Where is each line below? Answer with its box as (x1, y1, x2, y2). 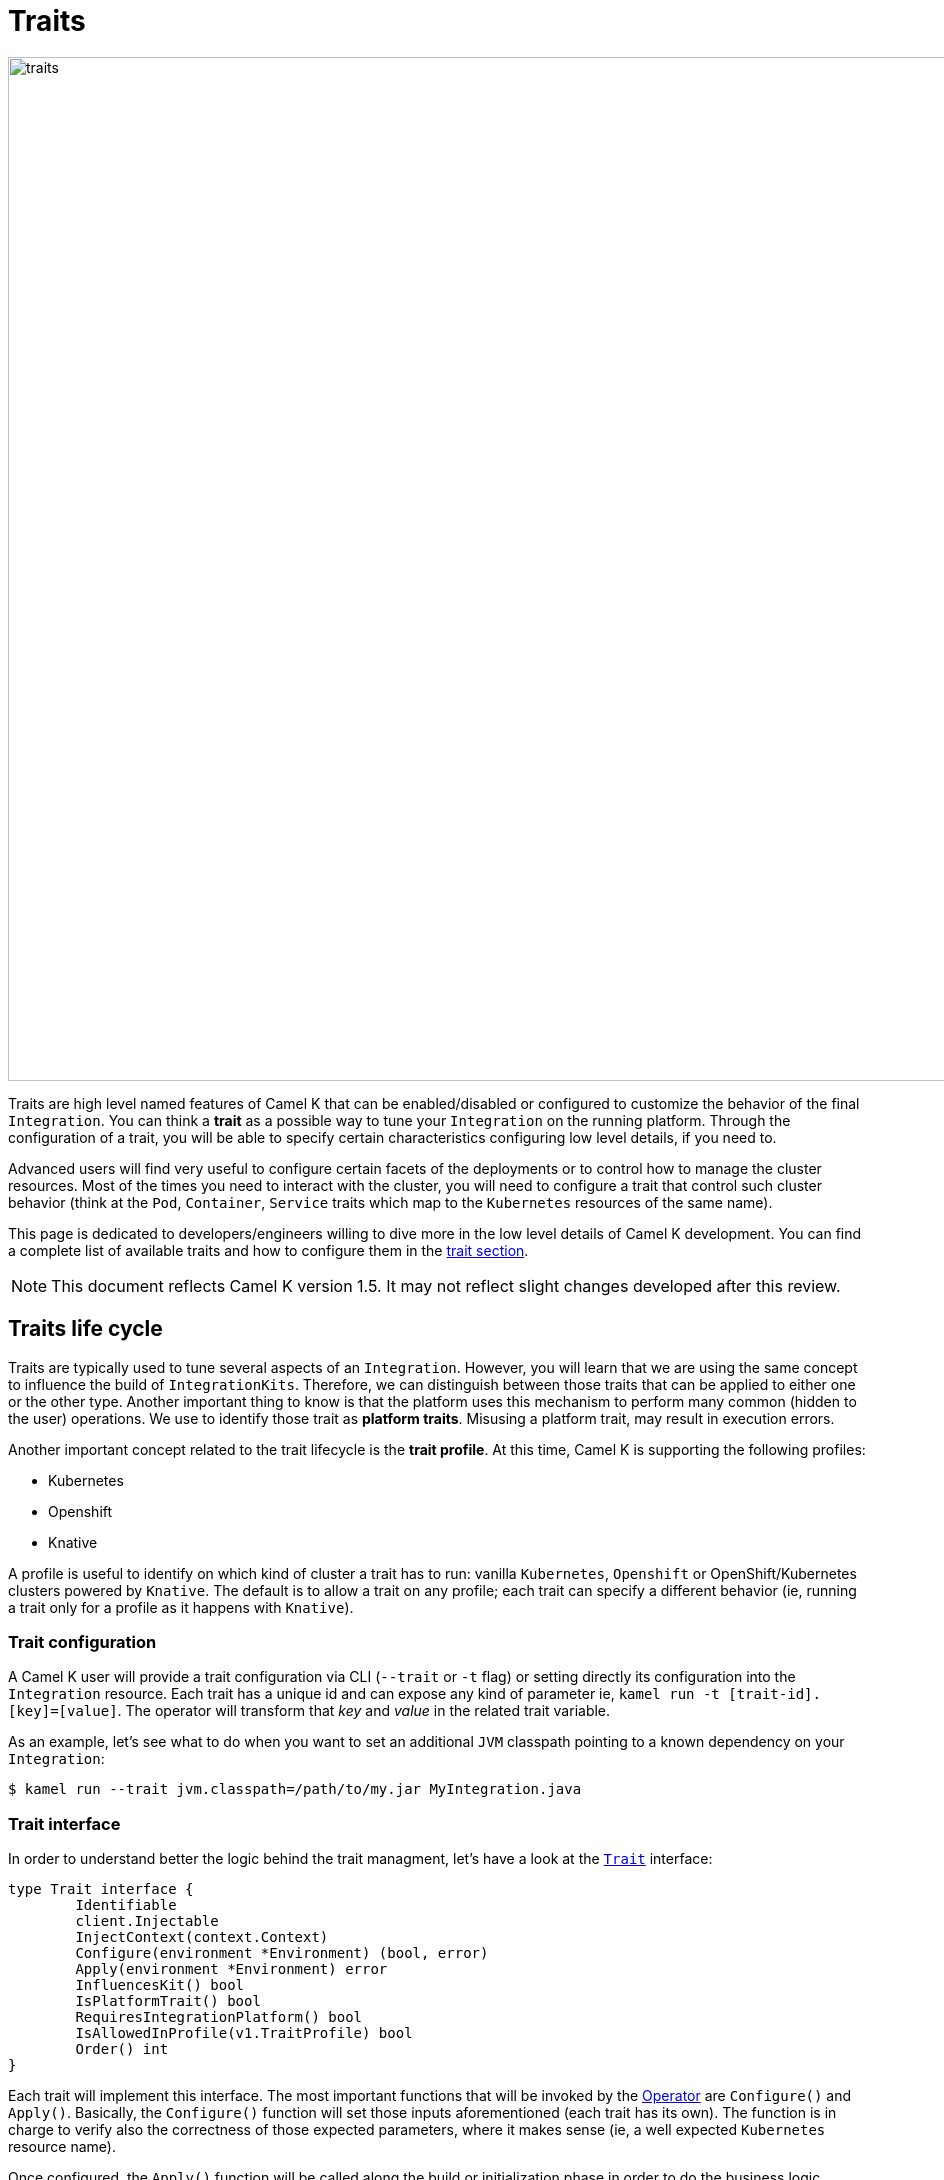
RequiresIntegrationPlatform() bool (75, 2009, 363, 2026)
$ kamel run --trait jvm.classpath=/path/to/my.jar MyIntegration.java (8, 1781, 582, 1798)
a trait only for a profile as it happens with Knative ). (8, 1598, 354, 1616)
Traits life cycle (8, 1316, 163, 1342)
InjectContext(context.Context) (75, 1929, 329, 1946)
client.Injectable (75, 1913, 219, 1930)
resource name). (8, 2138, 116, 2156)
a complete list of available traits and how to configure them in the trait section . (8, 1241, 529, 1259)
